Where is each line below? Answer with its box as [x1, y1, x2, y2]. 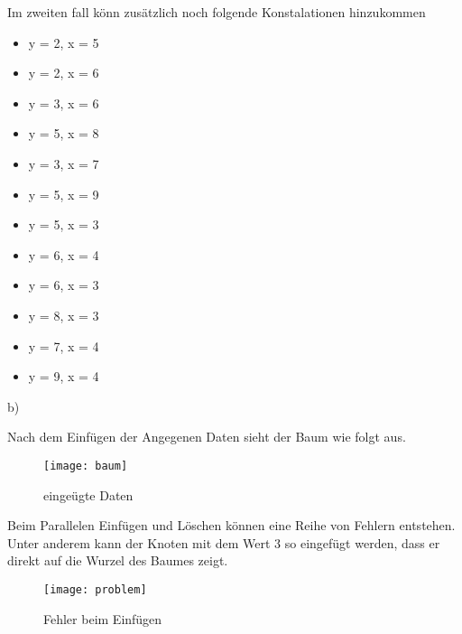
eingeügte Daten [43, 485, 134, 504]
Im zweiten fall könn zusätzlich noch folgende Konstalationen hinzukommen [7, 3, 426, 21]
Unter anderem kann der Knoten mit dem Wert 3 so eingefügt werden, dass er [7, 533, 440, 552]
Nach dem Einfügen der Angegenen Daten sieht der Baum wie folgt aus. [7, 427, 406, 446]
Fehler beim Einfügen [43, 609, 162, 628]
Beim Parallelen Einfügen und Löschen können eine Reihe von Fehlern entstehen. [7, 516, 456, 535]
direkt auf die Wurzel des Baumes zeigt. [7, 551, 228, 570]
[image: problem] [43, 583, 147, 596]
